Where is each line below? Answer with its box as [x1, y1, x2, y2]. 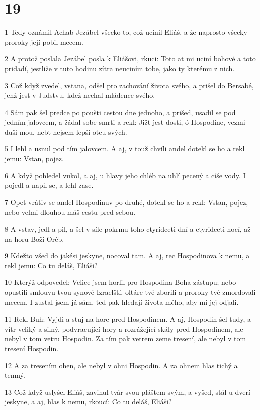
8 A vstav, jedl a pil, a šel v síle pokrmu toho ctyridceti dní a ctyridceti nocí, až [5, 224, 251, 234]
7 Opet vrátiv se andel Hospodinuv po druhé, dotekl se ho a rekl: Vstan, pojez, [5, 196, 248, 207]
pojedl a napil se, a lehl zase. [5, 180, 94, 190]
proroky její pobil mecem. [5, 36, 83, 47]
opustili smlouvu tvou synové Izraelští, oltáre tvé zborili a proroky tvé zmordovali [5, 287, 256, 297]
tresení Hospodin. [5, 343, 59, 353]
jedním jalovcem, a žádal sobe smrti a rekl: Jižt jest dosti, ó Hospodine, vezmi [5, 117, 245, 127]
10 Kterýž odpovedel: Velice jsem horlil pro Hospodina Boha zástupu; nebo [5, 277, 236, 287]
